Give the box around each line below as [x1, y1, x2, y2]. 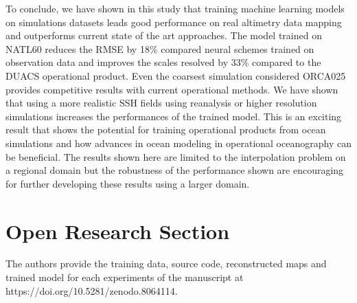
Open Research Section [5, 216, 230, 245]
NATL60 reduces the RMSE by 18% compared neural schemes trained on [5, 41, 314, 56]
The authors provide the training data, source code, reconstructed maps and [5, 256, 327, 271]
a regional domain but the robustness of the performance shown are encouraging [5, 163, 344, 177]
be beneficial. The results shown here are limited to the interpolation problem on [5, 149, 346, 164]
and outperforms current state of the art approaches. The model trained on [5, 28, 322, 43]
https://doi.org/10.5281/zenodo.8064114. [5, 283, 178, 298]
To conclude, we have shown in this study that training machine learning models [5, 1, 345, 15]
